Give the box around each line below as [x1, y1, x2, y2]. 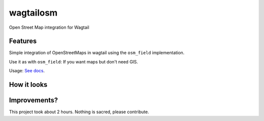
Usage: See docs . [9, 68, 45, 74]
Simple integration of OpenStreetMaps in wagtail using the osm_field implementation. [9, 50, 185, 56]
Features [9, 37, 37, 45]
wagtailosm [9, 7, 58, 18]
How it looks [9, 81, 47, 89]
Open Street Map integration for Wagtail [9, 24, 89, 30]
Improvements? [9, 96, 58, 104]
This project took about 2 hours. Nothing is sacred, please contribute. [9, 109, 149, 115]
